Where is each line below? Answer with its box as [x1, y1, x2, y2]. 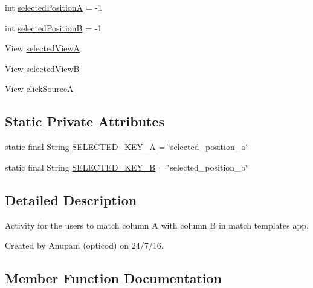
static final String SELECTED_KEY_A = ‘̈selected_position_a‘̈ [5, 140, 248, 153]
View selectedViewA [5, 42, 80, 54]
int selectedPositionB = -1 [5, 21, 102, 34]
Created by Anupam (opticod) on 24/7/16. [5, 239, 164, 252]
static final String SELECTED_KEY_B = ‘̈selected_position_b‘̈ [5, 160, 248, 173]
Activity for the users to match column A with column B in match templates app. [5, 218, 309, 231]
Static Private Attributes [5, 112, 165, 131]
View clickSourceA [5, 82, 74, 95]
